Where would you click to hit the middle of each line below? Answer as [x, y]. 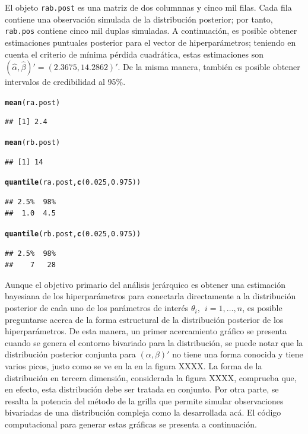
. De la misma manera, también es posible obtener [209, 67]
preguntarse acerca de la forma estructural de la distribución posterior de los [144, 319]
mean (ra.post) [33, 102]
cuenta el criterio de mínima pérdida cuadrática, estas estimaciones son [134, 54]
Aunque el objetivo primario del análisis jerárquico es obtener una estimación [145, 284]
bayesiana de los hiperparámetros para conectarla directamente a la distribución [150, 296]
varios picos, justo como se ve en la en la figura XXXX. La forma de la [134, 366]
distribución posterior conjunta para [70, 354]
